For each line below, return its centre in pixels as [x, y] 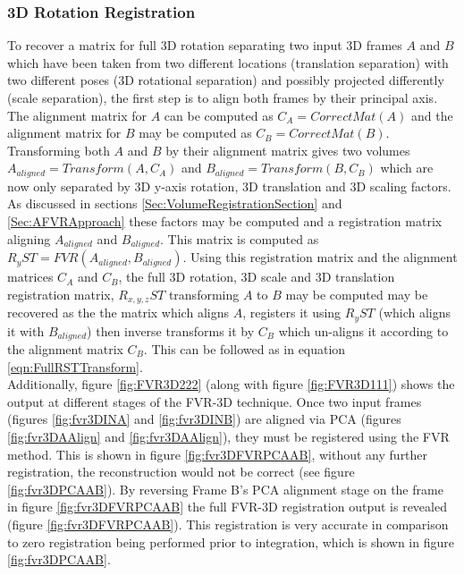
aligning [29, 238]
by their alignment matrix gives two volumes [288, 150]
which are [407, 168]
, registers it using [292, 313]
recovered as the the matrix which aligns [118, 313]
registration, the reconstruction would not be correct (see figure [181, 472]
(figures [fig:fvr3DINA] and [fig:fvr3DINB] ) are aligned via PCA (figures [204, 419]
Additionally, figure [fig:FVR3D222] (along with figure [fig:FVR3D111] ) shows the [231, 384]
